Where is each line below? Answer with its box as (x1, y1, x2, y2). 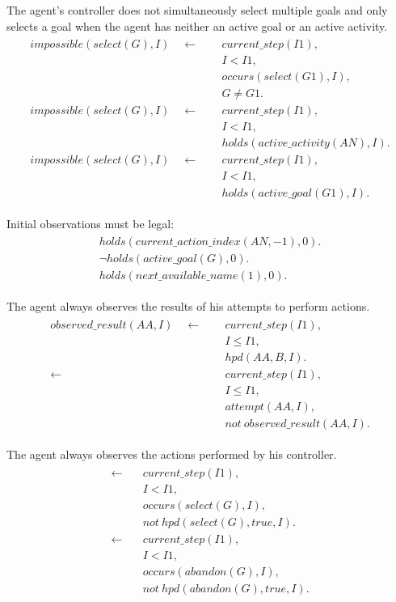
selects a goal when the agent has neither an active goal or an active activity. (6, 17, 388, 34)
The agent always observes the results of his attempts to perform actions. (6, 298, 370, 315)
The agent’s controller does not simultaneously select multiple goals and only (6, 2, 388, 18)
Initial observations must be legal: (6, 214, 175, 231)
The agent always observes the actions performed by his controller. (6, 446, 337, 463)
